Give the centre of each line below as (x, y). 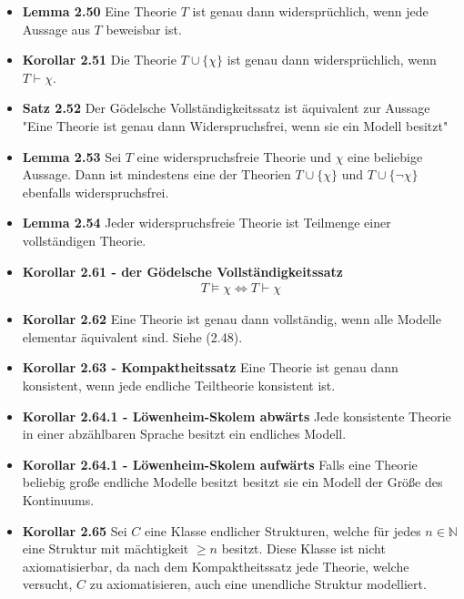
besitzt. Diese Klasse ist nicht (303, 548)
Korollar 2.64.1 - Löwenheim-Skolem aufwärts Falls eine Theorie (220, 464)
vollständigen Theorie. (84, 240)
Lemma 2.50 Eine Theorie (99, 11)
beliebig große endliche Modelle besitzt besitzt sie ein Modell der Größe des (232, 482)
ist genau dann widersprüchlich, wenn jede (310, 11)
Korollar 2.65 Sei (75, 530)
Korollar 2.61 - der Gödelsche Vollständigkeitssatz (182, 271)
